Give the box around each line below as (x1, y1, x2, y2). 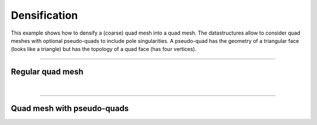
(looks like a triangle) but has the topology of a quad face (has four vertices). (11, 46, 197, 53)
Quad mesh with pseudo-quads (11, 103, 129, 114)
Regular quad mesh (11, 67, 84, 77)
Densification (11, 9, 79, 22)
